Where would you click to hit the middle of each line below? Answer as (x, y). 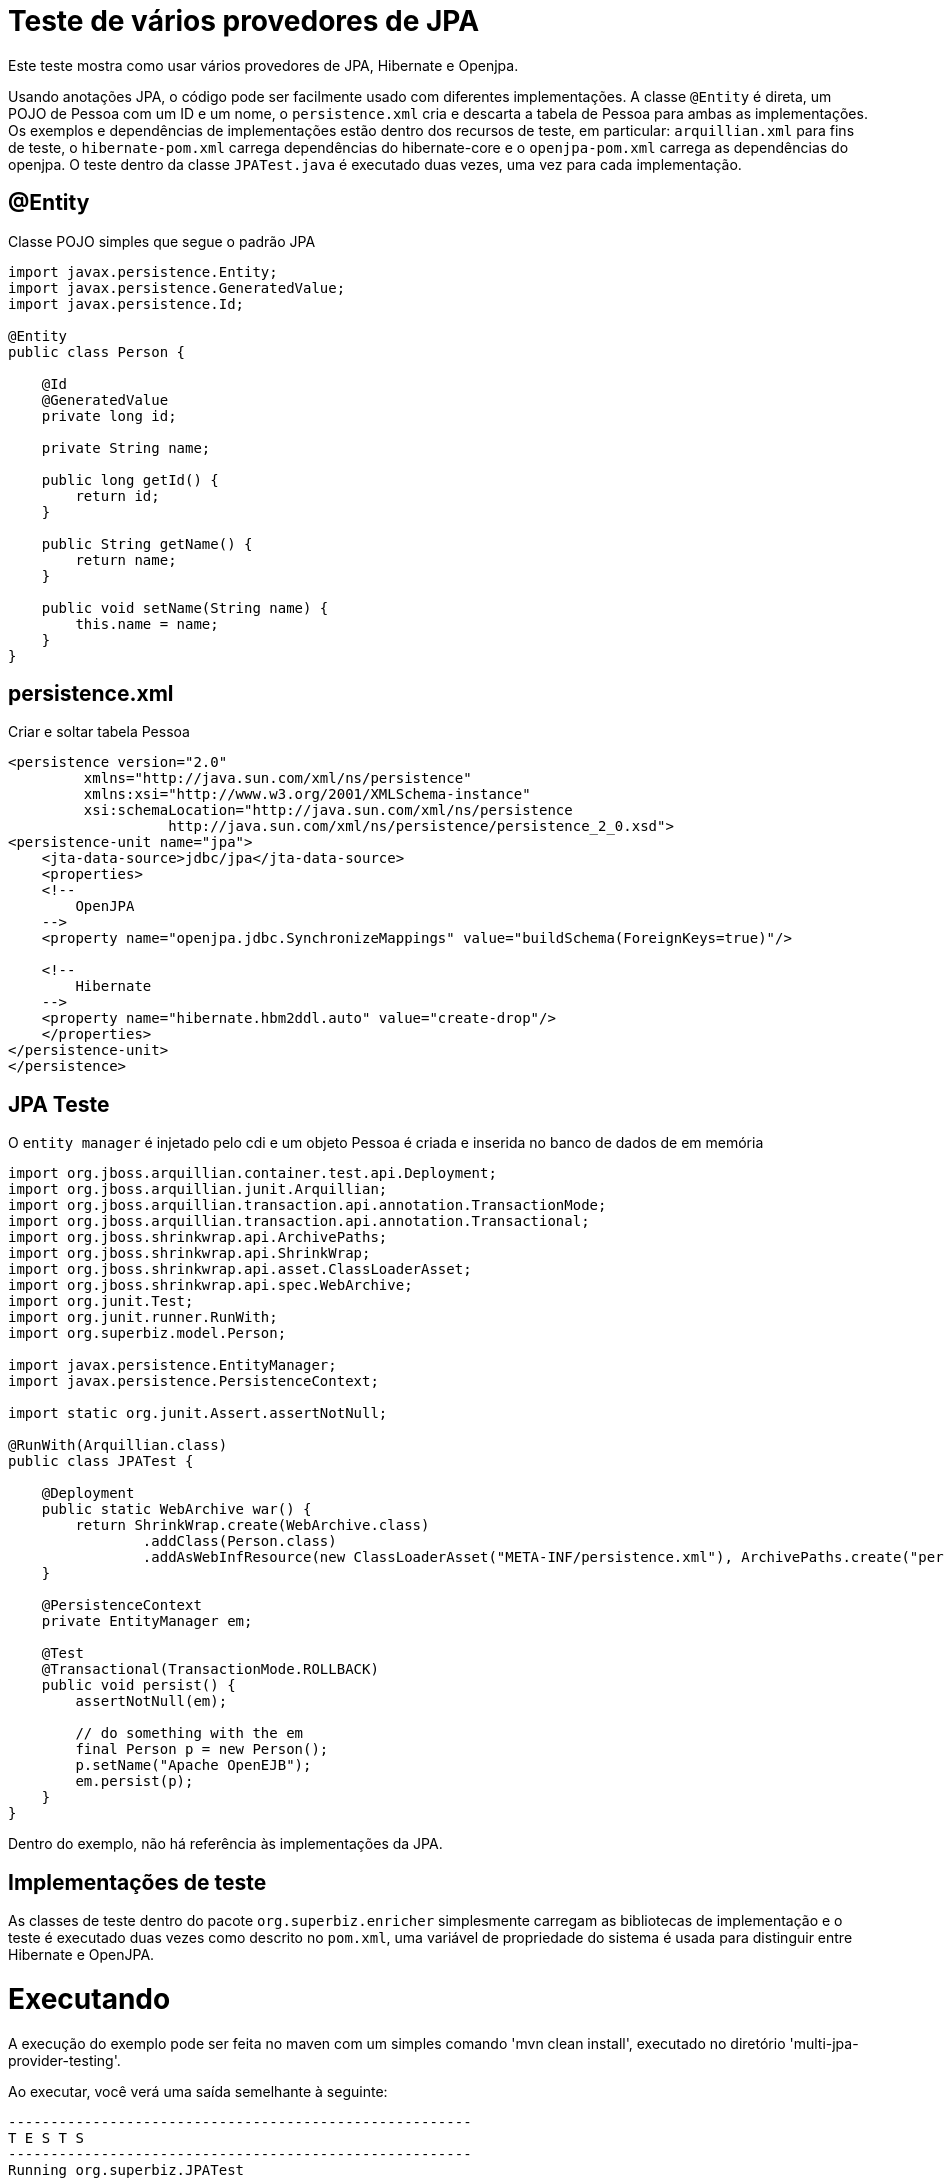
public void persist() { (138, 1685)
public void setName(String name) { (185, 607)
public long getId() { (130, 479)
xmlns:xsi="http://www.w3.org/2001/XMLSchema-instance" (307, 794)
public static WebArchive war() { (176, 1509)
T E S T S (46, 2137)
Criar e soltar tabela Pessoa (99, 732)
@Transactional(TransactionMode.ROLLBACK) (210, 1669)
